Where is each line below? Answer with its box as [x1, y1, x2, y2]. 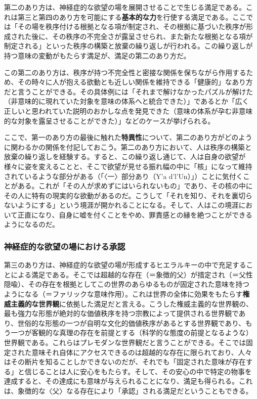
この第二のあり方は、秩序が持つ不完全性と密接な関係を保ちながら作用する [4, 67, 246, 77]
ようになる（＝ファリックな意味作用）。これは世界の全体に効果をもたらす [4, 289, 243, 299]
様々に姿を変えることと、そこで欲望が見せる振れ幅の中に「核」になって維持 [4, 161, 253, 171]
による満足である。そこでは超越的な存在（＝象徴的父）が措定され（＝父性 [10, 269, 253, 279]
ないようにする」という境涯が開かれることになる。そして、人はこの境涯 [4, 200, 239, 210]
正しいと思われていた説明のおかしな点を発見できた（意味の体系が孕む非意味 [4, 105, 253, 116]
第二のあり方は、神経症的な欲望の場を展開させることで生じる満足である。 [4, 2, 246, 12]
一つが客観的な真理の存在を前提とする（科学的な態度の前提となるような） [10, 327, 253, 338]
